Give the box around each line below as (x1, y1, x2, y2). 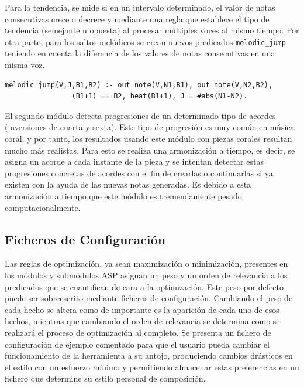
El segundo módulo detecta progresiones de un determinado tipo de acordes (5, 109, 276, 121)
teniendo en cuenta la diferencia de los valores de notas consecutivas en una (5, 47, 275, 59)
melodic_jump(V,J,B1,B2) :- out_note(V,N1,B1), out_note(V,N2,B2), (5, 80, 273, 89)
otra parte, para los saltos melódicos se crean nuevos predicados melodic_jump (5, 35, 286, 47)
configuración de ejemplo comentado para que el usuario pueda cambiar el (5, 338, 270, 350)
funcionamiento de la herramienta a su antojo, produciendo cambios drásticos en (5, 349, 293, 362)
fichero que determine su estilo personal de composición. (5, 372, 206, 384)
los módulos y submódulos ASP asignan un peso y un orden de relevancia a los (5, 268, 288, 281)
